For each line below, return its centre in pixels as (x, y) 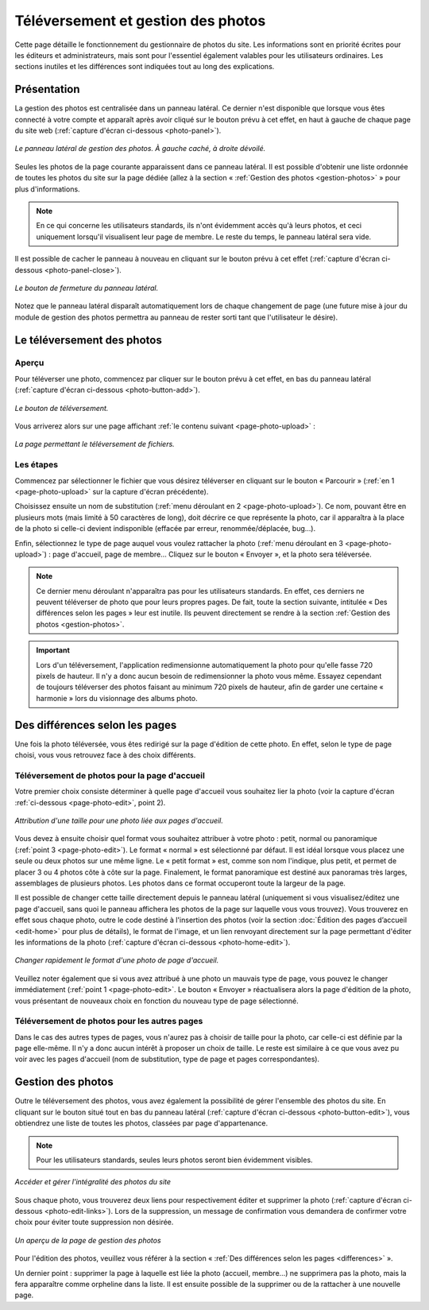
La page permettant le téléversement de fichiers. (95, 444)
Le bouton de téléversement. (62, 408)
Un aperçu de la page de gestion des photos (88, 1240)
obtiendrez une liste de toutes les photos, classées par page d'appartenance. (141, 1123)
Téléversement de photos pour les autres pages (109, 1021)
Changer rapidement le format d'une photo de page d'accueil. (117, 960)
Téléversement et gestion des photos (140, 21)
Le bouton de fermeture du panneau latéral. (87, 288)
